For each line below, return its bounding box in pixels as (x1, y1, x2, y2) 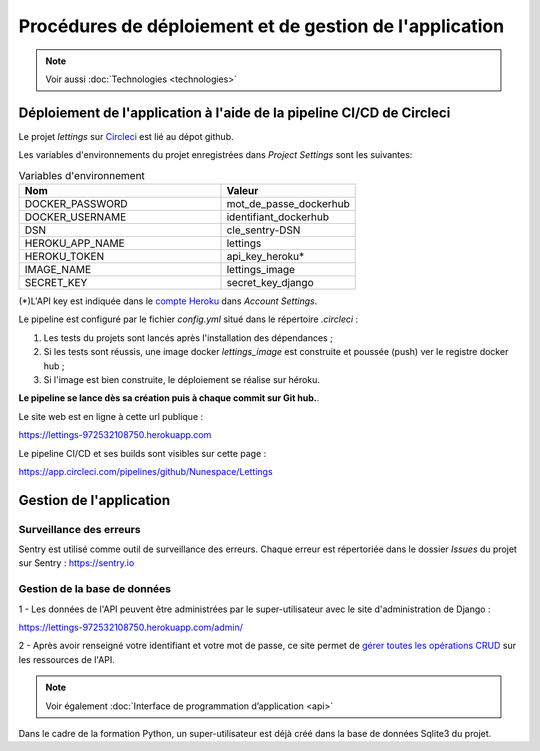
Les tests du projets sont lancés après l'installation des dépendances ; (43, 331, 334, 344)
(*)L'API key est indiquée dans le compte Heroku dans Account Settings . (18, 295, 318, 307)
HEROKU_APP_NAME (24, 236, 125, 250)
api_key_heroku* (226, 250, 305, 263)
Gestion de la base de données (18, 582, 172, 596)
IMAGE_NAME (24, 263, 92, 276)
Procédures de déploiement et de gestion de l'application (18, 15, 505, 37)
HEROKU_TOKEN (24, 250, 105, 263)
